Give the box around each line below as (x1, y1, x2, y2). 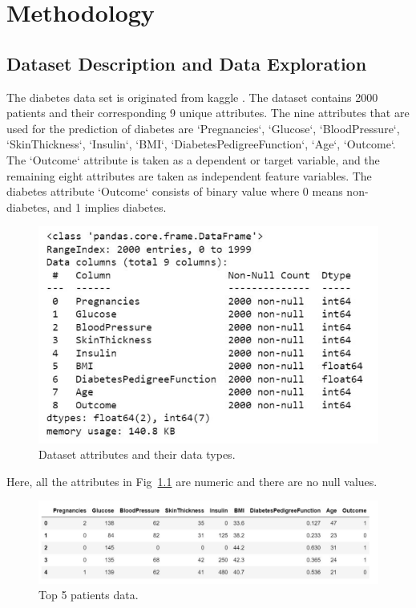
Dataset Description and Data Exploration (6, 51, 367, 75)
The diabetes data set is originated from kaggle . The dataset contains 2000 (6, 88, 378, 105)
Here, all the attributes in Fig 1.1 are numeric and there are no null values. (6, 472, 378, 489)
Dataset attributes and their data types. (38, 446, 236, 463)
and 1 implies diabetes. (53, 198, 167, 215)
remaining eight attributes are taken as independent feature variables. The (6, 167, 372, 184)
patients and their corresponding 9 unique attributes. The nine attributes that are (6, 104, 410, 121)
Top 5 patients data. (38, 586, 139, 603)
